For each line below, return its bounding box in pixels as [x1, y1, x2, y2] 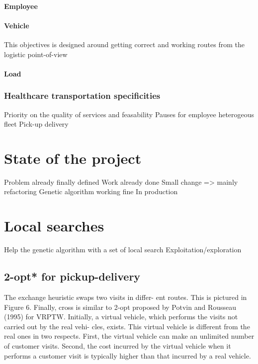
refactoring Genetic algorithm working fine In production [4, 186, 178, 197]
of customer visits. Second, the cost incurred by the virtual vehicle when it [4, 340, 231, 351]
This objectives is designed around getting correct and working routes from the [4, 39, 245, 49]
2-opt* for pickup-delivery [4, 269, 141, 284]
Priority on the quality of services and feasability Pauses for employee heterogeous [4, 109, 255, 119]
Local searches [4, 216, 104, 236]
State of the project [4, 147, 142, 168]
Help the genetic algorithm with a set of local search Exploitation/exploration [4, 244, 242, 255]
